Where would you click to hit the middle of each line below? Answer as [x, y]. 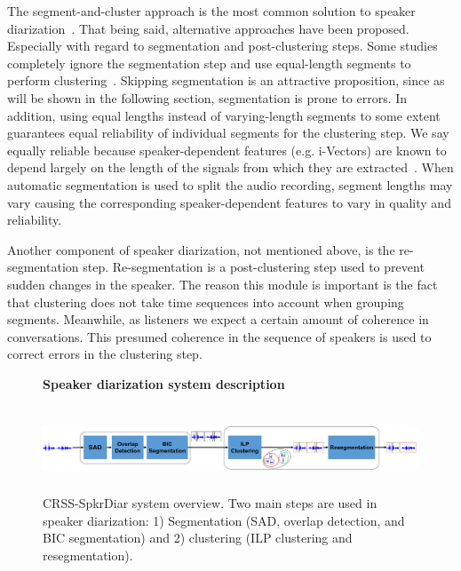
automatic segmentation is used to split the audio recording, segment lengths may [230, 184]
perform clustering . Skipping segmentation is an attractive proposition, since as [226, 80]
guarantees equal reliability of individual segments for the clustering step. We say [228, 133]
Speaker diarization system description [164, 383]
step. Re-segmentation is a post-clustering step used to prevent [254, 267]
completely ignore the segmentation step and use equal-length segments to [209, 63]
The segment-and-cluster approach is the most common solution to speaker [211, 11]
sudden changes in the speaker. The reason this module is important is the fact [223, 284]
